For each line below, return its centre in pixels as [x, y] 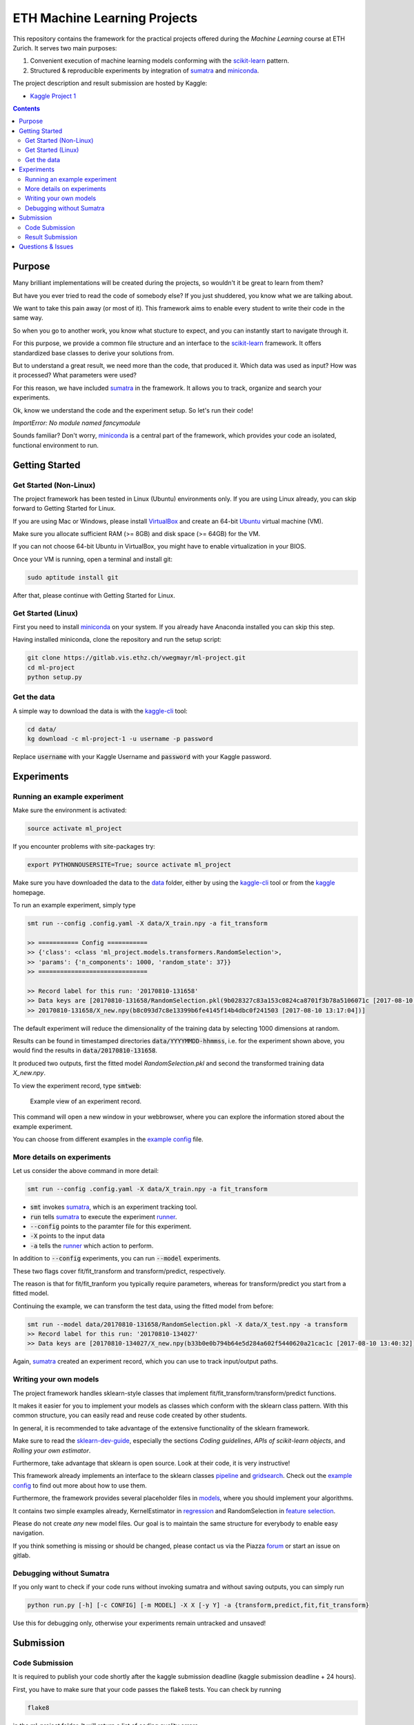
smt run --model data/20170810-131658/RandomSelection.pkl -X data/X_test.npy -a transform [187, 1324]
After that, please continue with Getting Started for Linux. [94, 595]
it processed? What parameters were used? [75, 375]
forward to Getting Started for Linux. [65, 509]
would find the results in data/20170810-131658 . [85, 1051]
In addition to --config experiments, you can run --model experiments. [117, 1259]
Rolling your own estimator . [52, 1450]
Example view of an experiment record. [86, 1101]
